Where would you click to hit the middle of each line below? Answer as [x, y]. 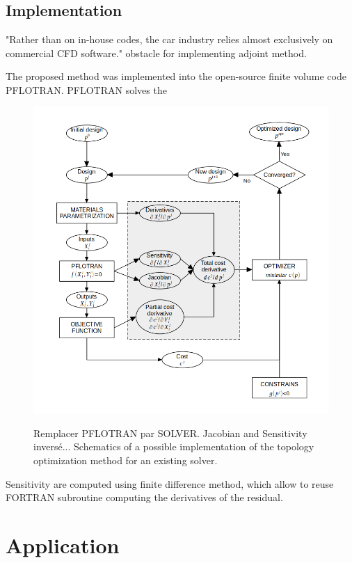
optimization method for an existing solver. [126, 460]
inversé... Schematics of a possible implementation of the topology [174, 446]
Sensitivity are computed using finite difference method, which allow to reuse [170, 483]
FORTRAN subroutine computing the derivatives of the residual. [144, 497]
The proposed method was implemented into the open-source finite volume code [176, 76]
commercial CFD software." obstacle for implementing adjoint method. [156, 53]
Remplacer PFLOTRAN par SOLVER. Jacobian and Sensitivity [170, 433]
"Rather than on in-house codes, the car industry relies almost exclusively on [169, 39]
